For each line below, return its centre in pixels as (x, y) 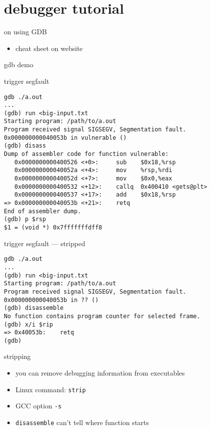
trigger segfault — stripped (45, 243)
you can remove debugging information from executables (100, 373)
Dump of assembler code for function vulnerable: (86, 154)
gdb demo (19, 64)
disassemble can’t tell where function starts (82, 422)
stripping (17, 356)
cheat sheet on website (49, 48)
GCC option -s (38, 406)
